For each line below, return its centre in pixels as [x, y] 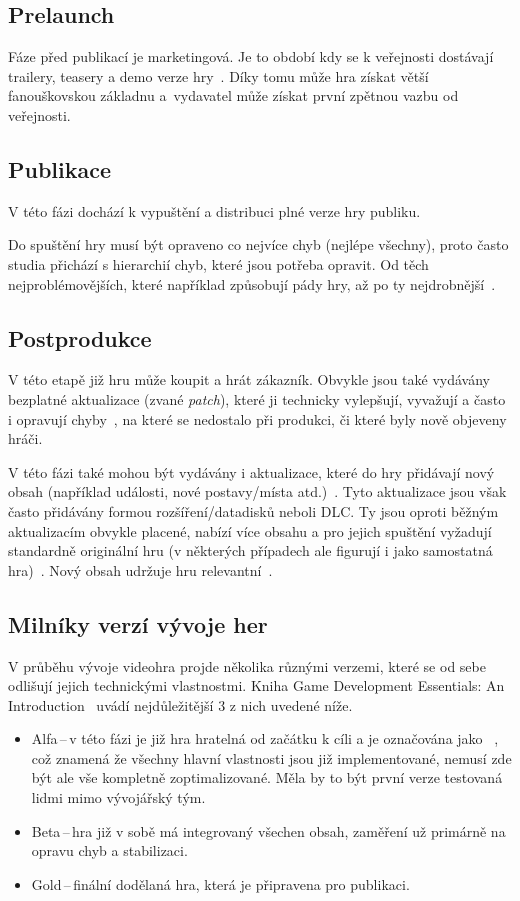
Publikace [60, 168]
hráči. [25, 438]
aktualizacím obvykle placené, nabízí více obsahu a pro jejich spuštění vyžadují [250, 530]
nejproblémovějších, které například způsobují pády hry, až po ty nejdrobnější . [252, 283]
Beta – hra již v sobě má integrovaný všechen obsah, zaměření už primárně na [268, 830]
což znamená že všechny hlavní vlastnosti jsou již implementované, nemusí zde [271, 757]
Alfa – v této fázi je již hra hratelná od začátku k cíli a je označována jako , [265, 738]
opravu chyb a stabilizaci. [109, 850]
